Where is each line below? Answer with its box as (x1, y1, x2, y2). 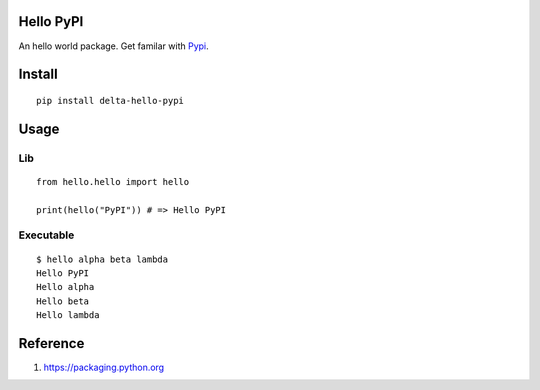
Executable (18, 228, 75, 242)
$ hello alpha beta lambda (36, 253, 169, 265)
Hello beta (36, 295, 90, 307)
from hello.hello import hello (36, 176, 190, 187)
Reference (18, 335, 85, 352)
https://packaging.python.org (43, 361, 165, 374)
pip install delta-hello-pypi (36, 95, 185, 106)
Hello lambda (36, 310, 100, 321)
